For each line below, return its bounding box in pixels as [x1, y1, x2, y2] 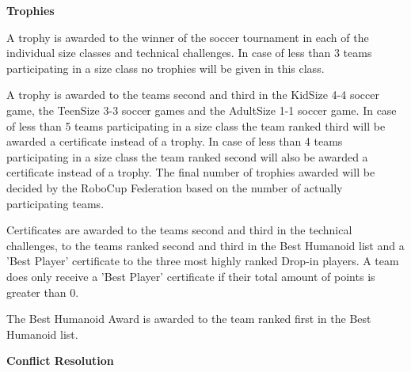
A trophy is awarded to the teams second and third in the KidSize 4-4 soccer [6, 86, 379, 103]
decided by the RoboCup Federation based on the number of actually [6, 179, 343, 195]
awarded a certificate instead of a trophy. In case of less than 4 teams [6, 133, 343, 150]
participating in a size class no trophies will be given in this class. [6, 59, 325, 76]
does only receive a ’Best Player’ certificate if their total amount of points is [6, 268, 375, 284]
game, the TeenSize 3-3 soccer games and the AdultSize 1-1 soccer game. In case [6, 101, 397, 118]
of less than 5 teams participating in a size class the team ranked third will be [6, 117, 386, 134]
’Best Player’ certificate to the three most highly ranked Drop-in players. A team [6, 252, 399, 269]
